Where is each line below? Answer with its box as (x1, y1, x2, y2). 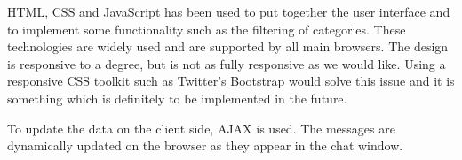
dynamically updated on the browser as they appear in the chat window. (7, 136, 403, 155)
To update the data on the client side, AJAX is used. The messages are (7, 118, 395, 137)
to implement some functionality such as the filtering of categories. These (7, 19, 406, 38)
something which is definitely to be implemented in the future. (7, 88, 347, 107)
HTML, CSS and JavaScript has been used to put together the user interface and (7, 3, 450, 20)
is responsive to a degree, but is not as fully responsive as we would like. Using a (7, 54, 446, 72)
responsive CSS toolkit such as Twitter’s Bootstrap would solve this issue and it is (7, 72, 455, 90)
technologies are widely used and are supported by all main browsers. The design (7, 37, 449, 56)
